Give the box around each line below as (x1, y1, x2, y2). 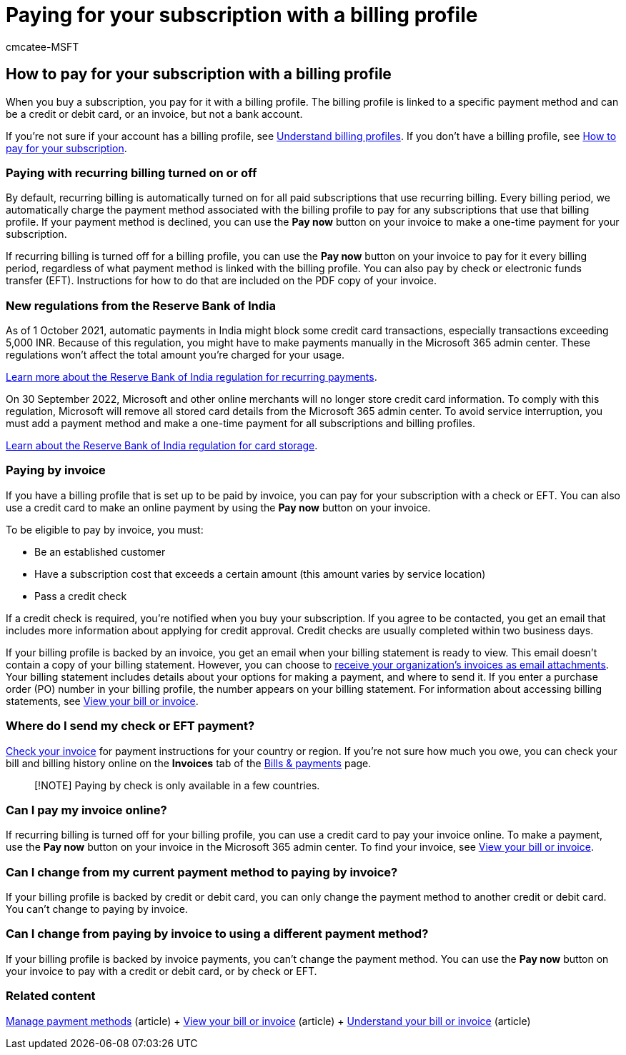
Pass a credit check (34, 589, 127, 602)
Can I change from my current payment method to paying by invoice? (6, 864, 398, 879)
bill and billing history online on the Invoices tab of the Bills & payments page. (6, 756, 372, 769)
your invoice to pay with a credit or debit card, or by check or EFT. (6, 964, 317, 977)
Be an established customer (34, 545, 166, 558)
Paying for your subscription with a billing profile (6, 3, 478, 27)
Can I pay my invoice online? (6, 802, 167, 817)
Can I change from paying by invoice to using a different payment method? (6, 926, 429, 941)
